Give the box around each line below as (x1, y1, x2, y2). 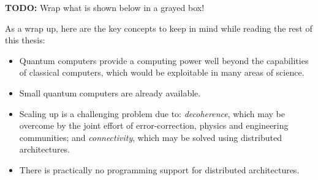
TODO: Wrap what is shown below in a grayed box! (5, 1, 205, 13)
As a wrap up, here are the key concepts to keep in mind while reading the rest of (5, 21, 312, 34)
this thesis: (5, 34, 45, 46)
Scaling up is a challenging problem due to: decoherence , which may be (19, 107, 286, 120)
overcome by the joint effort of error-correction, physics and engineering (19, 119, 289, 132)
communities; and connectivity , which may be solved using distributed (19, 131, 282, 143)
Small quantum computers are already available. (19, 86, 201, 99)
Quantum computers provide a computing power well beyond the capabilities (19, 54, 309, 67)
